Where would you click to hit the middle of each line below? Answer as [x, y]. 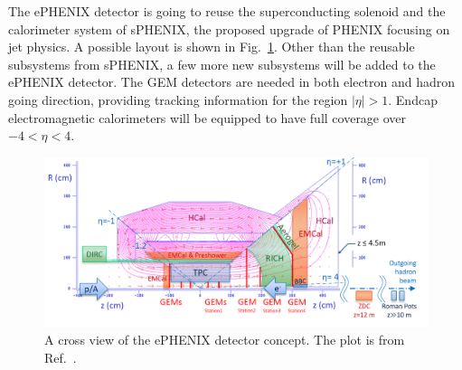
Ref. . [61, 357]
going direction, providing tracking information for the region [178, 99]
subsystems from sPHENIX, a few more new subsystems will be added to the [222, 64]
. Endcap [413, 99]
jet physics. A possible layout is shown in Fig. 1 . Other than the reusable [212, 47]
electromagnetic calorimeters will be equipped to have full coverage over [207, 117]
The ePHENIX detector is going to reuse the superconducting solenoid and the [227, 11]
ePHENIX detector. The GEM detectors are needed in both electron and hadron [232, 82]
